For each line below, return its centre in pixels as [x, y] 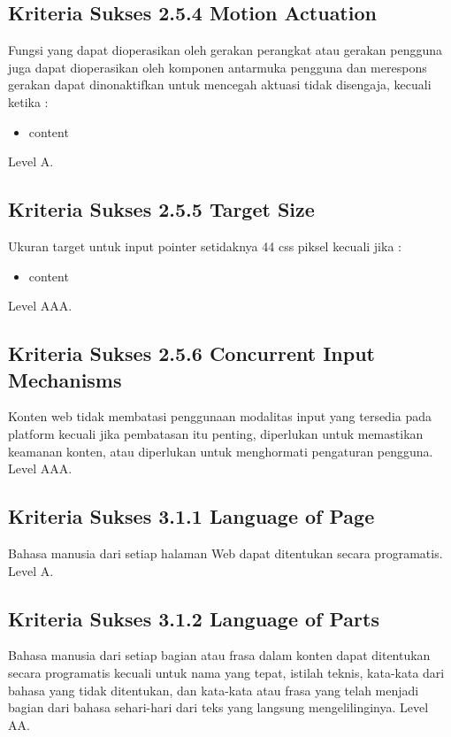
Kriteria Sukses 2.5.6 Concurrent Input [191, 353]
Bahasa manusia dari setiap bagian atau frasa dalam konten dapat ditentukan [219, 655]
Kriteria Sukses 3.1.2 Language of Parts [194, 618]
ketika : [28, 101]
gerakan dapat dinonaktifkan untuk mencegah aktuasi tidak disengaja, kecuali [220, 84]
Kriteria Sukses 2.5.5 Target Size [161, 209]
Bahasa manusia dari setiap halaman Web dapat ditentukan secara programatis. [225, 553]
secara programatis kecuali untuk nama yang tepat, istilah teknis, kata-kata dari [226, 672]
